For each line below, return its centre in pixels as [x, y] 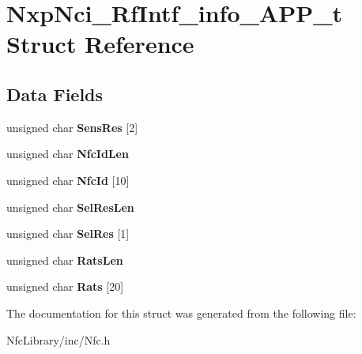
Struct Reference [100, 44]
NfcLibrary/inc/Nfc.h [58, 339]
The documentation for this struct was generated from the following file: [181, 313]
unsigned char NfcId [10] [68, 180]
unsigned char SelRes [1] [68, 233]
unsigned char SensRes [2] [72, 127]
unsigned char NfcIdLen [68, 154]
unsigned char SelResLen [70, 207]
